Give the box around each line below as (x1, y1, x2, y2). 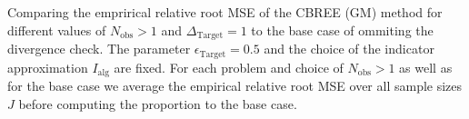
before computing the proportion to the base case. (18, 94, 297, 113)
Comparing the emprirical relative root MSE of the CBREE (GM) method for (7, 3, 443, 21)
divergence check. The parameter (7, 39, 191, 58)
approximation (7, 57, 88, 76)
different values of (7, 20, 106, 39)
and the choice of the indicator (264, 39, 434, 58)
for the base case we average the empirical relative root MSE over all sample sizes (7, 75, 463, 94)
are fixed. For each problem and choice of (114, 57, 344, 76)
